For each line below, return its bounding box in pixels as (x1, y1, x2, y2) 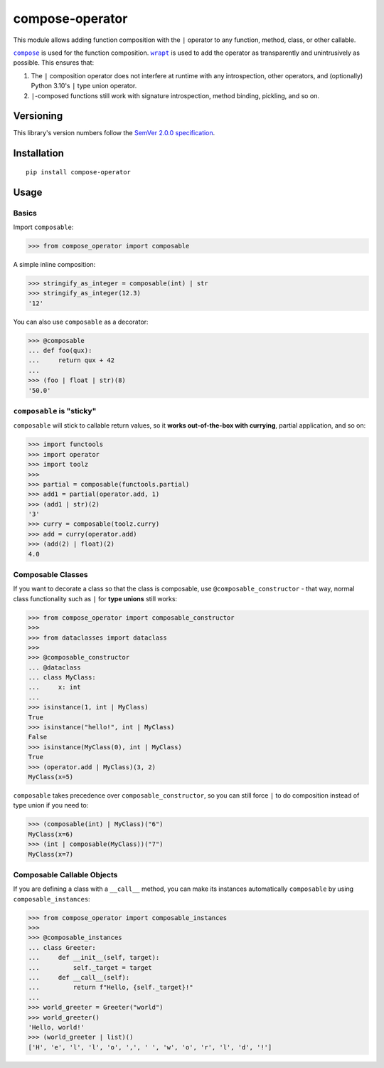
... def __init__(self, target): (28, 953, 160, 962)
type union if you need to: (13, 801, 89, 810)
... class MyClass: (28, 673, 96, 682)
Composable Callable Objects (13, 869, 118, 879)
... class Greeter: (28, 943, 96, 951)
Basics (13, 208, 37, 218)
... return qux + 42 (28, 356, 115, 364)
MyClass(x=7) (28, 850, 74, 858)
